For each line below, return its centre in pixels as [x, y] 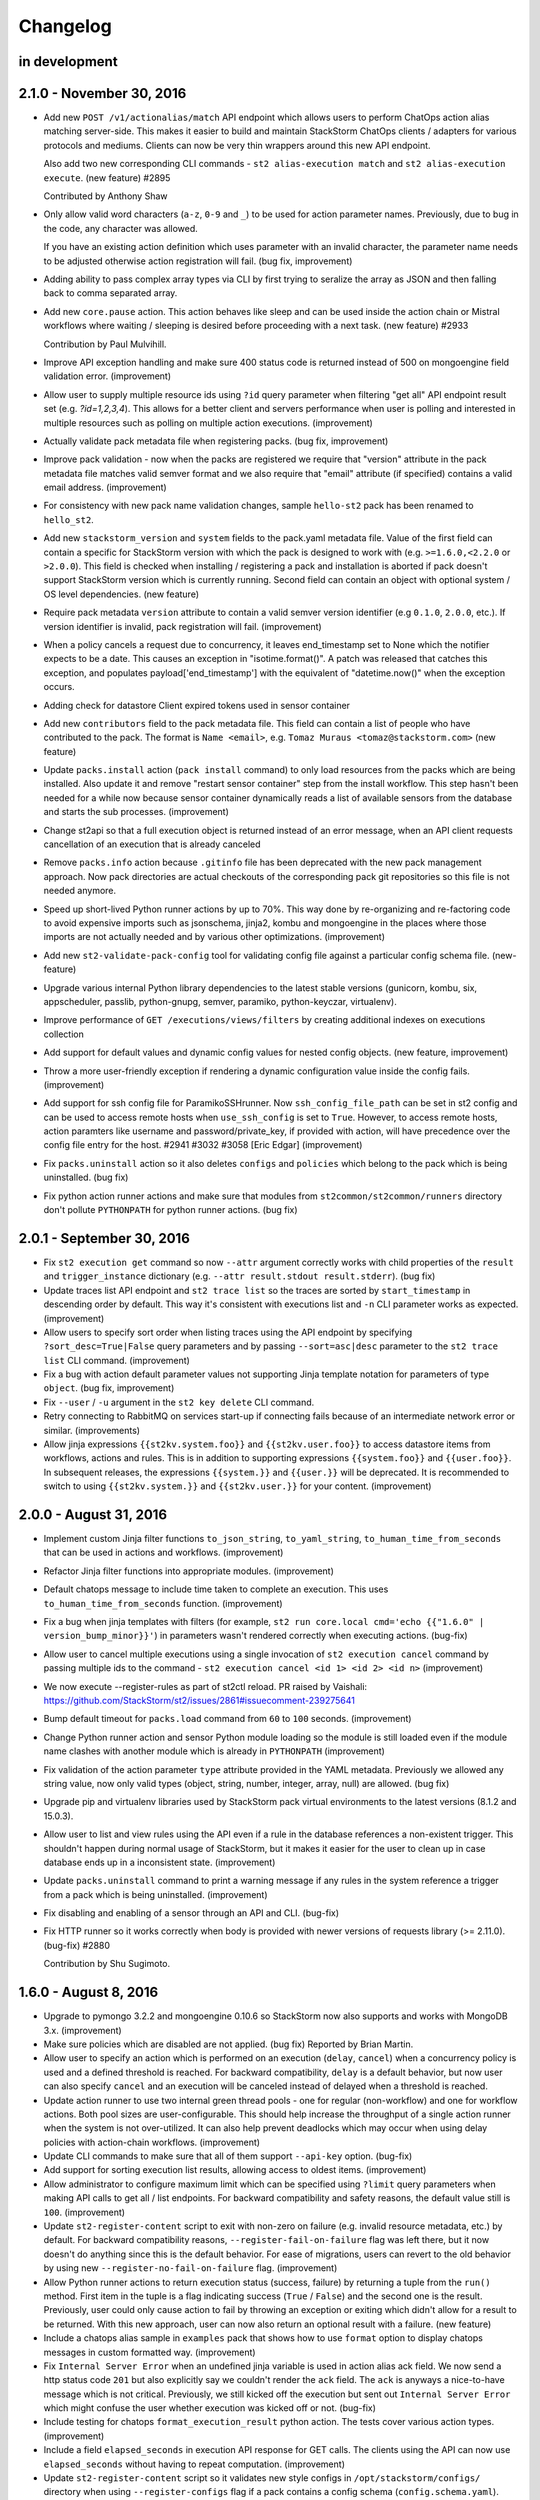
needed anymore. [80, 891]
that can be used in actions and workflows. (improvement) [163, 1552]
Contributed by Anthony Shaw [105, 196]
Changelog [65, 26]
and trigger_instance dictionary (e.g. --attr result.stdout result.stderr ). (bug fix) [239, 1276]
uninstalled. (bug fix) [86, 1177]
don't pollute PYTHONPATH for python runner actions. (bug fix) [171, 1210]
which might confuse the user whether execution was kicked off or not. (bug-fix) [210, 2408]
